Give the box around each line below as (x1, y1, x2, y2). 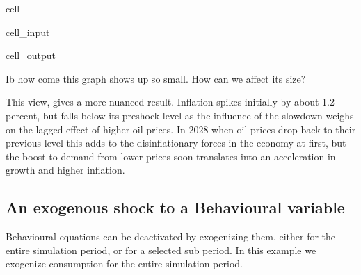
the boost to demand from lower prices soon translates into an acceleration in (6, 149, 336, 163)
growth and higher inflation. (6, 162, 125, 177)
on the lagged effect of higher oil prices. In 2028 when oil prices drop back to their (6, 122, 356, 136)
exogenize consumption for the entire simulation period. (6, 256, 243, 271)
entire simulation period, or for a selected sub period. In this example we (6, 242, 316, 257)
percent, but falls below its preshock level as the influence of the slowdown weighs (6, 108, 354, 122)
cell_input (6, 24, 50, 39)
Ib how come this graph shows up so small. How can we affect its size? (6, 71, 306, 85)
